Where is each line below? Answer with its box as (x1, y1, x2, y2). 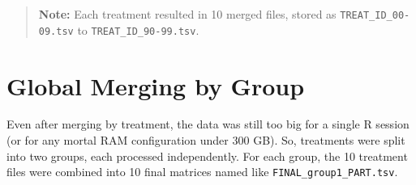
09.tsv (38, 25, 74, 37)
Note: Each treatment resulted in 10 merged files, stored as (38, 6, 337, 22)
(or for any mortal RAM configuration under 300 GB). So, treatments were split (6, 132, 405, 149)
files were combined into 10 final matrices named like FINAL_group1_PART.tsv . (6, 163, 398, 180)
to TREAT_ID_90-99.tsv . (77, 21, 199, 38)
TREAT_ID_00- (340, 10, 410, 21)
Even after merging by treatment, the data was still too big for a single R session (6, 116, 410, 132)
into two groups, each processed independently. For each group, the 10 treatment (6, 147, 408, 164)
